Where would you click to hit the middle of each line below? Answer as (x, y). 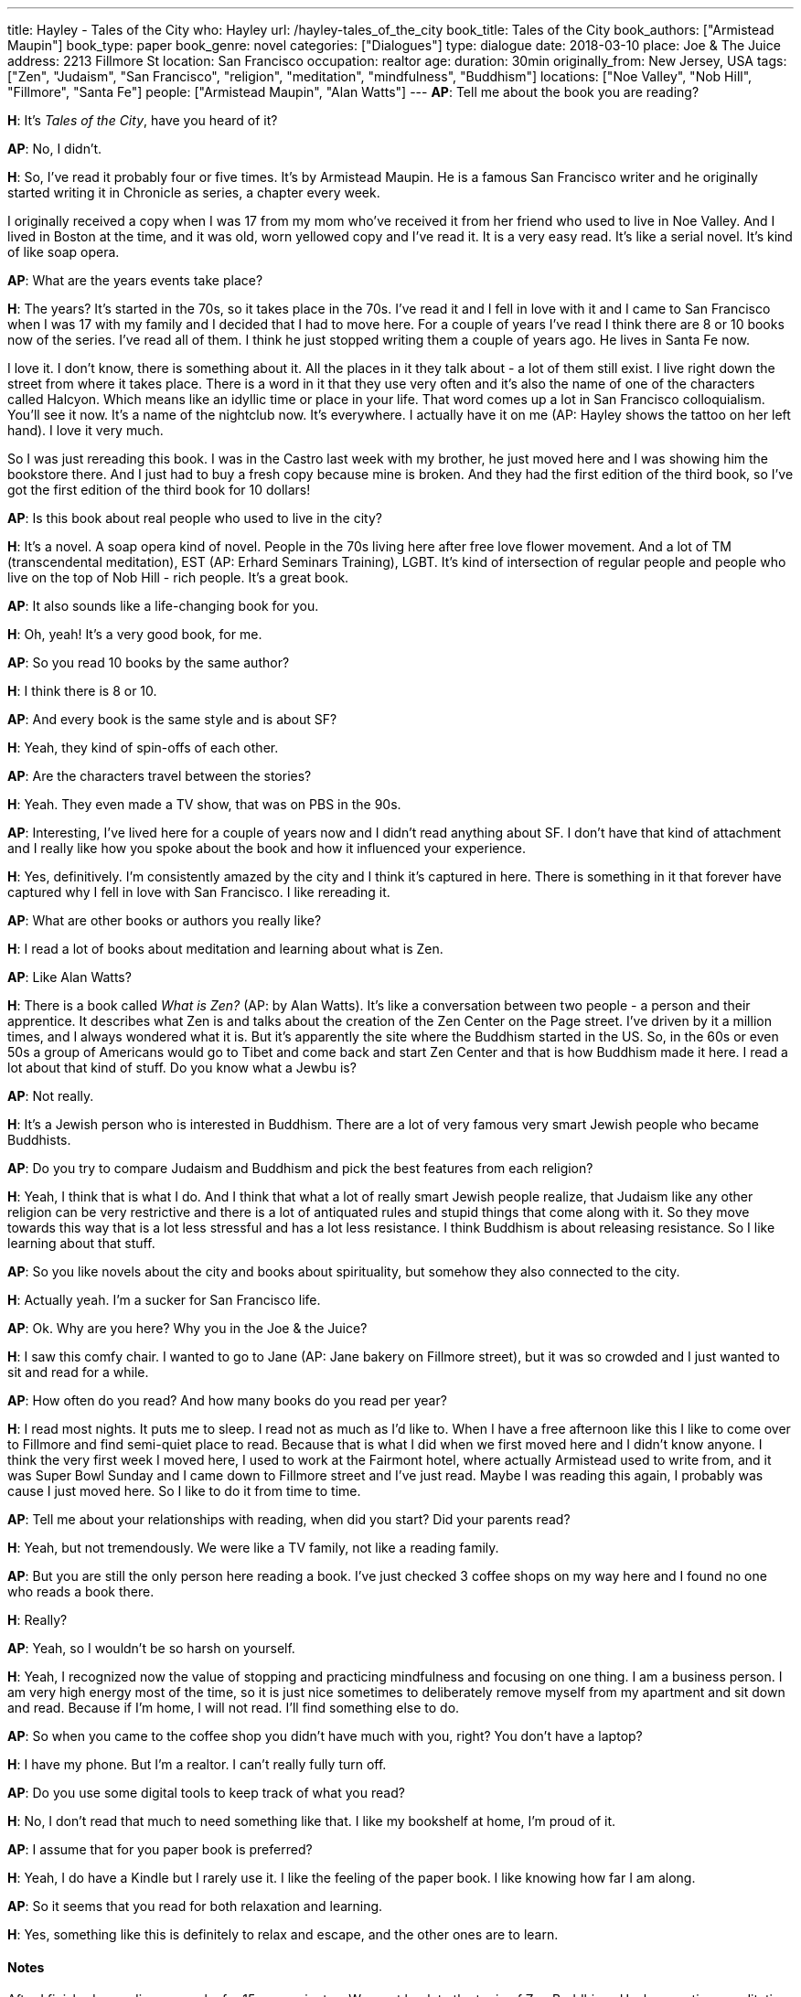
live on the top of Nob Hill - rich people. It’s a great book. (178, 577)
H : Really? (37, 1620)
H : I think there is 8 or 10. (82, 691)
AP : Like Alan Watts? (69, 977)
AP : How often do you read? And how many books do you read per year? (227, 1400)
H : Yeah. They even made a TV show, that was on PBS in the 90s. (204, 804)
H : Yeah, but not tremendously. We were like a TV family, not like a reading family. (253, 1548)
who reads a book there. (81, 1591)
